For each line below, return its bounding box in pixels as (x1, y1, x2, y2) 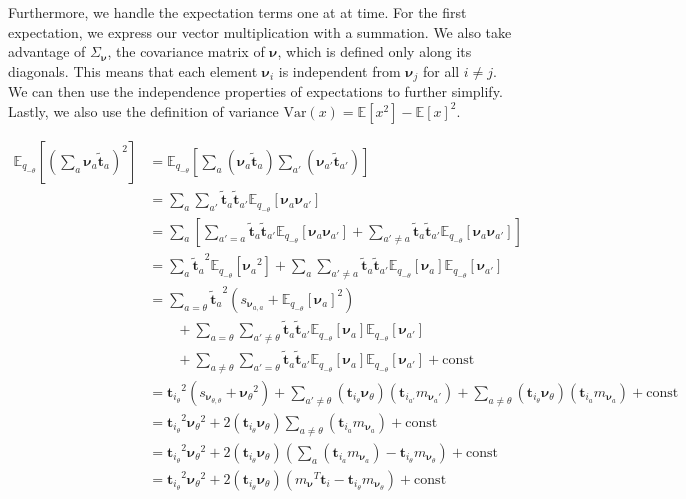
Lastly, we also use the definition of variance (8, 100, 279, 121)
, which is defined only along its (277, 41, 472, 62)
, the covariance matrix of (107, 41, 265, 62)
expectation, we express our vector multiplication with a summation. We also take (8, 21, 512, 42)
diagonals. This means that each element (8, 60, 258, 81)
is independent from (278, 60, 401, 81)
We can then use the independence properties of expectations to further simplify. (8, 81, 503, 102)
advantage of (8, 41, 86, 62)
